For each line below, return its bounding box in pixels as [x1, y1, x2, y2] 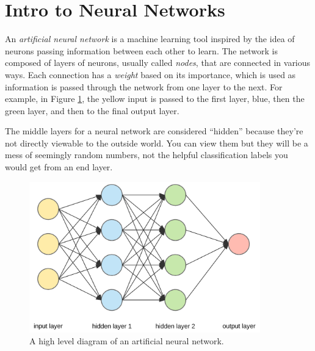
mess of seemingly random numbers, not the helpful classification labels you [5, 148, 288, 161]
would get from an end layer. [5, 161, 113, 173]
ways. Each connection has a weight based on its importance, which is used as [5, 68, 296, 81]
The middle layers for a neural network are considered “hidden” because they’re [5, 125, 303, 137]
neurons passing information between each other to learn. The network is [5, 44, 278, 57]
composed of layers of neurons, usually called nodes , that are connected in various [5, 56, 311, 69]
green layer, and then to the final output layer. [5, 104, 179, 117]
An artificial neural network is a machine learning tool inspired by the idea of [5, 32, 295, 45]
